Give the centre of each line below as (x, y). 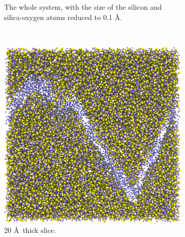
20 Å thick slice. (30, 230)
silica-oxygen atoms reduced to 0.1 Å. (63, 17)
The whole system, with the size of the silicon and (83, 7)
